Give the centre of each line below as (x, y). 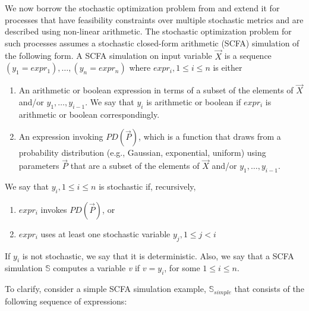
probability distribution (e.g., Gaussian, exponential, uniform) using (142, 153)
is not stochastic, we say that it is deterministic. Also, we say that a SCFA (158, 255)
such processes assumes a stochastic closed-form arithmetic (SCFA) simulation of (152, 43)
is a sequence (248, 56)
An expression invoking (61, 136)
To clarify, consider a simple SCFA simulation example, (105, 289)
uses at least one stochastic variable (105, 233)
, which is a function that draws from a (210, 136)
